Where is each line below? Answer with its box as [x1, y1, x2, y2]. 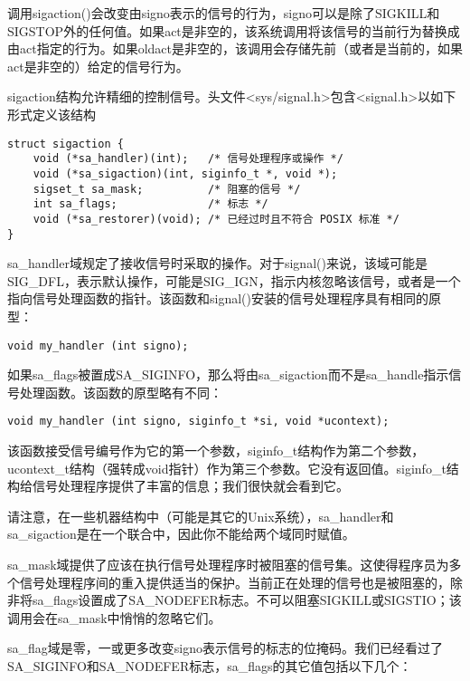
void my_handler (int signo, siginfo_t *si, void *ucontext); [7, 415, 390, 428]
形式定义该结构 [7, 104, 96, 123]
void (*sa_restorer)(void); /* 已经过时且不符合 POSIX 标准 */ [33, 212, 399, 225]
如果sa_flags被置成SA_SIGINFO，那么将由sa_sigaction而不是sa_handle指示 [7, 365, 449, 384]
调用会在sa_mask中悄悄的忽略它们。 [7, 608, 221, 627]
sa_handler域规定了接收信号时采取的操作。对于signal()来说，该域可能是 [7, 254, 428, 273]
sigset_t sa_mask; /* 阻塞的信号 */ [33, 182, 301, 196]
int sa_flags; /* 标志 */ [33, 197, 268, 211]
